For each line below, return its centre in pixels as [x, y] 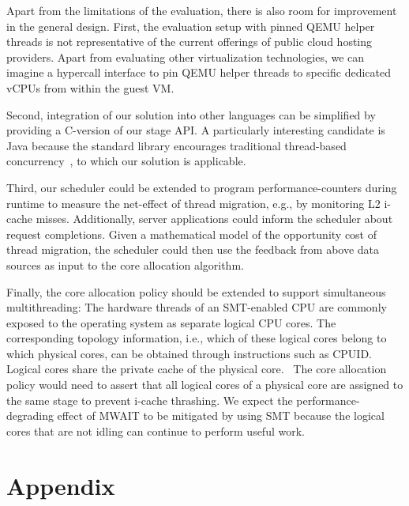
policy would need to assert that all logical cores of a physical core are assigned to [205, 385]
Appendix [61, 485]
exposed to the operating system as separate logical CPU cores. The [171, 322]
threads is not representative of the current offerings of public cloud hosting [189, 42]
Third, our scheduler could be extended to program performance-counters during [202, 187]
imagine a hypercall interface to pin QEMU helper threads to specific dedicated [199, 72]
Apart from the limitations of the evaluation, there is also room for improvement [202, 10]
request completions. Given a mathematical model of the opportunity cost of [192, 234]
